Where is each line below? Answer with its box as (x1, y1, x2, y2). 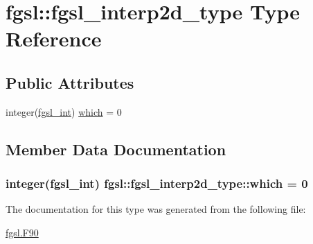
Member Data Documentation (6, 138, 226, 159)
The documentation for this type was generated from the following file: (6, 202, 306, 216)
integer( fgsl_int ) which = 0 (6, 104, 122, 119)
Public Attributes (6, 71, 134, 93)
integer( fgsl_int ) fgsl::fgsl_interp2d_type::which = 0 (6, 175, 308, 192)
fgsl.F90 (6, 225, 39, 239)
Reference (6, 24, 102, 53)
